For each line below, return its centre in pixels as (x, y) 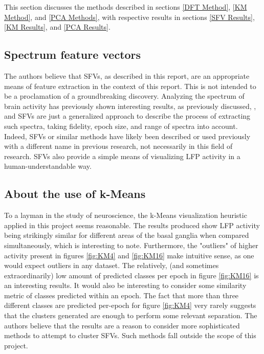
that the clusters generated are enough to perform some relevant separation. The (131, 315)
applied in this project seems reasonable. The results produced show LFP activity (132, 225)
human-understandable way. (48, 166)
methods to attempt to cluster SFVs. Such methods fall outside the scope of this (130, 335)
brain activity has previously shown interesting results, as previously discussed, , (130, 106)
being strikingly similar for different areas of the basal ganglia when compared (127, 235)
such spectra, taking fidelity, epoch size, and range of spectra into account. (121, 126)
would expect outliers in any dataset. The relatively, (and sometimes (112, 265)
